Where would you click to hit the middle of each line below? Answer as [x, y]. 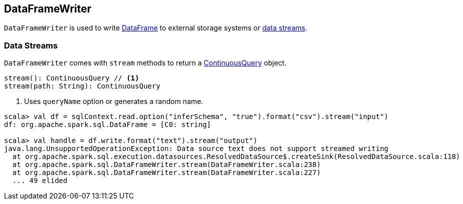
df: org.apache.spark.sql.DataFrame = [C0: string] [108, 125]
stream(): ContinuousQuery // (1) [72, 78]
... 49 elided [40, 181]
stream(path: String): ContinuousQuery [82, 86]
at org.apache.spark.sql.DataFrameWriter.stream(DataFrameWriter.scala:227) [167, 173]
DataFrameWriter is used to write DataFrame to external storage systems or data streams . [156, 28]
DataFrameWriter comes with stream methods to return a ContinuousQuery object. [145, 63]
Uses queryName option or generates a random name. [114, 101]
